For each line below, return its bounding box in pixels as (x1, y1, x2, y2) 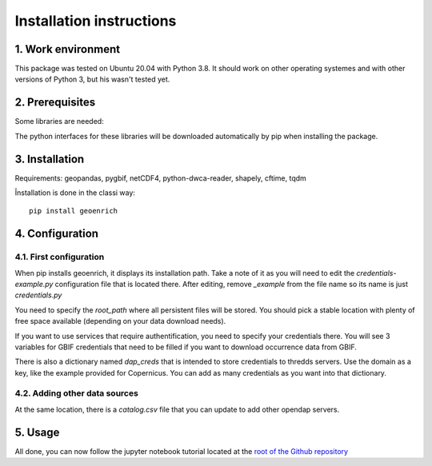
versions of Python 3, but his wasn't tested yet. (14, 74, 170, 84)
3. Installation (14, 152, 85, 165)
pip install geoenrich (29, 206, 118, 216)
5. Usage (14, 425, 60, 439)
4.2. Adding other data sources (14, 388, 139, 399)
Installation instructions (14, 12, 177, 30)
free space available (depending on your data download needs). (14, 317, 226, 326)
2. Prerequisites (14, 96, 96, 110)
